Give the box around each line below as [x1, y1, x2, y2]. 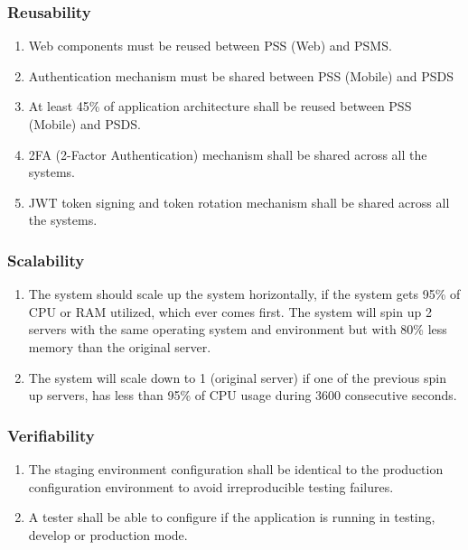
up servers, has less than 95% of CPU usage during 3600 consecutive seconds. [28, 386, 457, 405]
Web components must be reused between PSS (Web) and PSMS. [28, 36, 392, 55]
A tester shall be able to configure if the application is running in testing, [28, 508, 435, 527]
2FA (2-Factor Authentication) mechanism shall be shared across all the [28, 144, 427, 163]
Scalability [7, 248, 85, 271]
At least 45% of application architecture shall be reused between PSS [28, 97, 412, 116]
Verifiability [7, 424, 95, 446]
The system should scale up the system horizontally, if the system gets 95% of [28, 284, 461, 303]
